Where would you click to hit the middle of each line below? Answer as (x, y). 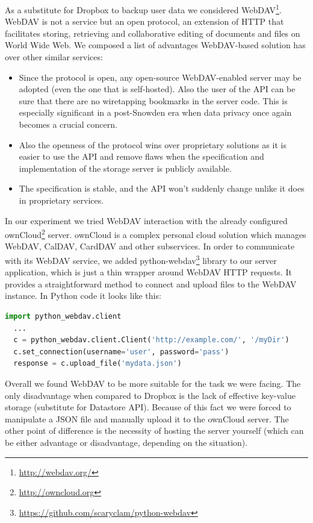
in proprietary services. (61, 200)
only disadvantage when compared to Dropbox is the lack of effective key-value (150, 395)
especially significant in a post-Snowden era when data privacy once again (155, 112)
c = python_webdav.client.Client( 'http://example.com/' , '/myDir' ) (151, 340)
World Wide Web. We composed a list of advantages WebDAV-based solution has (155, 45)
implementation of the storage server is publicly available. (125, 168)
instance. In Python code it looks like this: (83, 296)
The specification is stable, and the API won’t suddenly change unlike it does (162, 188)
